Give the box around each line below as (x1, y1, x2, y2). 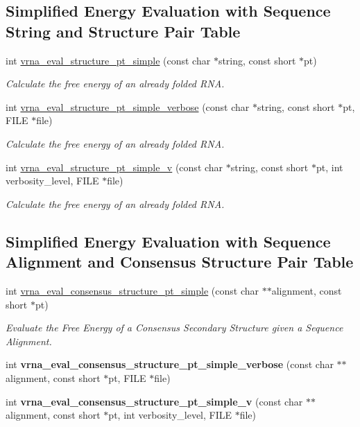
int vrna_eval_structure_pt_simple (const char (6, 53, 211, 67)
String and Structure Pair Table (6, 20, 241, 42)
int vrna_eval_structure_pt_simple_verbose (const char (6, 99, 250, 114)
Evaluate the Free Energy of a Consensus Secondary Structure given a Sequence (6, 320, 343, 335)
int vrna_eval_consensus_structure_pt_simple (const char (6, 283, 259, 297)
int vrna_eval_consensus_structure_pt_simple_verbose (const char (6, 357, 334, 372)
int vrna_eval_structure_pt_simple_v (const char (6, 159, 223, 174)
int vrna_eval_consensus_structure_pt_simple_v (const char (6, 394, 303, 408)
